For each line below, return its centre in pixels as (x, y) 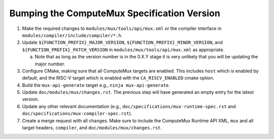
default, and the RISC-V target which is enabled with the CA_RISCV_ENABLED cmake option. (118, 78)
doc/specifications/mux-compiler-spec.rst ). (77, 114)
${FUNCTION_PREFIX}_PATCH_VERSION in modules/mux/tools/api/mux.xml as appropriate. (123, 49)
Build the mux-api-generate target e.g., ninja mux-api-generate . (96, 85)
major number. (50, 64)
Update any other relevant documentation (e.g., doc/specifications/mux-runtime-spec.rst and (129, 106)
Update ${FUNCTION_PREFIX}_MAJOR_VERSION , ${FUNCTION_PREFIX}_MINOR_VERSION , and (123, 43)
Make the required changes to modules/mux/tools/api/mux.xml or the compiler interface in (122, 28)
